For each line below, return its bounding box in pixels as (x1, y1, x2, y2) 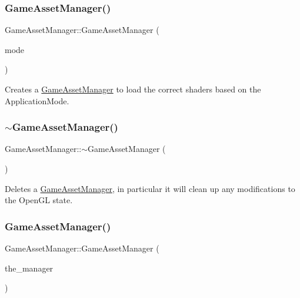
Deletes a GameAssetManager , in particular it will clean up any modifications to (5, 182, 295, 194)
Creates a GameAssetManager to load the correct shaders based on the (5, 83, 261, 95)
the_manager (5, 261, 54, 274)
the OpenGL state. (5, 194, 73, 206)
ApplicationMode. (5, 94, 69, 107)
